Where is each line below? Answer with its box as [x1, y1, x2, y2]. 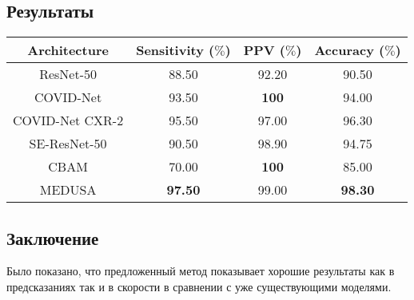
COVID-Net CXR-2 [13, 111, 124, 130]
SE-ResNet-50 [29, 134, 107, 153]
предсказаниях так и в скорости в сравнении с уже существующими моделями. [6, 278, 392, 294]
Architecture [27, 41, 109, 60]
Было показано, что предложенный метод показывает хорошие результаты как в [6, 262, 395, 279]
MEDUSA [39, 180, 97, 199]
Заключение [6, 225, 99, 250]
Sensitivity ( [136, 41, 215, 60]
